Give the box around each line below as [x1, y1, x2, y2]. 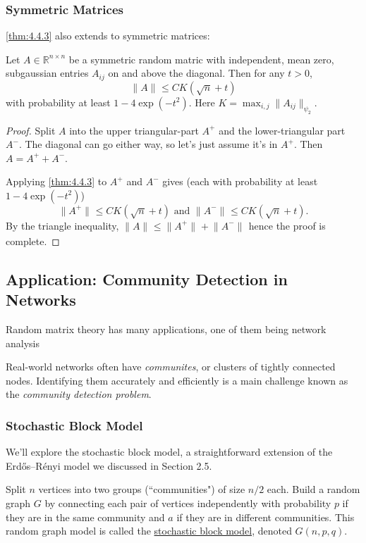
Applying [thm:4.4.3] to [6, 174, 107, 189]
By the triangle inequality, [6, 218, 119, 232]
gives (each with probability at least [162, 174, 318, 189]
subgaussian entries [6, 65, 89, 80]
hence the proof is [248, 218, 326, 232]
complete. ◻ [6, 233, 60, 248]
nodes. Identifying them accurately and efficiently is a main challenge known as [6, 373, 348, 387]
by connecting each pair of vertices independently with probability [44, 495, 331, 510]
